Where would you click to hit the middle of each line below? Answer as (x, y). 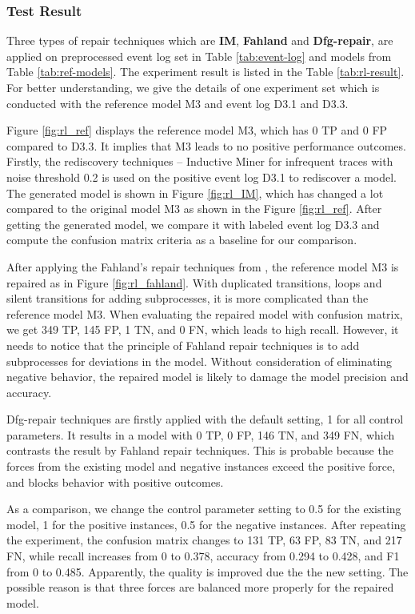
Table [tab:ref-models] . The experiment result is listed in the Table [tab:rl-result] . (206, 72)
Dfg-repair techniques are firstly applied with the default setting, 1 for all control (205, 419)
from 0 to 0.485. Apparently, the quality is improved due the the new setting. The (207, 571)
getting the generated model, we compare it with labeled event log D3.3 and (193, 224)
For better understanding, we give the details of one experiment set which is (193, 87)
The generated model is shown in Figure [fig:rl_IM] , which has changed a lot (195, 193)
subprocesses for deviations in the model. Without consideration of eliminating (200, 361)
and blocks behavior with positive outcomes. (115, 482)
